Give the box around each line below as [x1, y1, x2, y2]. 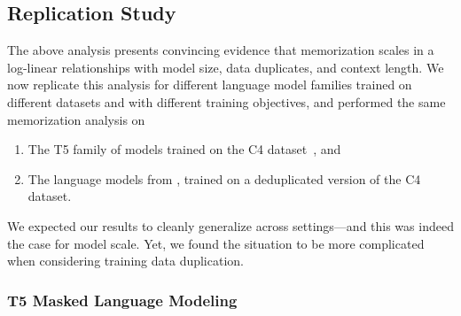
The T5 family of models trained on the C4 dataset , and [27, 140, 341, 158]
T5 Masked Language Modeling [7, 289, 238, 311]
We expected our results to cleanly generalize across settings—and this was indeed [7, 216, 454, 235]
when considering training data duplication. [7, 251, 244, 270]
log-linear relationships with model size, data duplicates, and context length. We [7, 58, 444, 76]
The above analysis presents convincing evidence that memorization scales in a [7, 41, 434, 59]
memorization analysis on [7, 110, 145, 128]
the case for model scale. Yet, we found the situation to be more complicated [7, 234, 425, 252]
